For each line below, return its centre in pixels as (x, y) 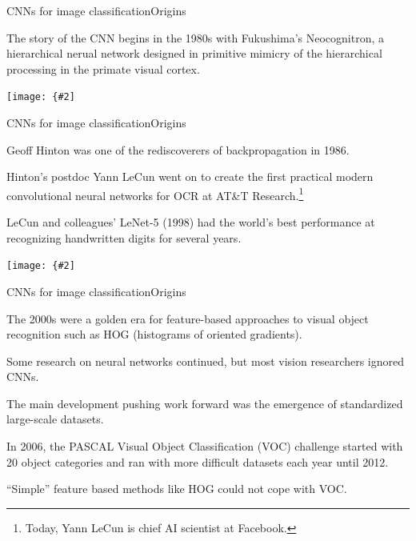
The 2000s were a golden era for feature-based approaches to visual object (188, 318)
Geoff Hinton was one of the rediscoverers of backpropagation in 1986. (178, 149)
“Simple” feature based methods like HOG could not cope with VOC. (177, 489)
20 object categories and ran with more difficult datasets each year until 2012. (198, 461)
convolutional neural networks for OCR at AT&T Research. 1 (155, 194)
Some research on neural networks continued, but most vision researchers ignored (205, 361)
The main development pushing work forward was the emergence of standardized (205, 403)
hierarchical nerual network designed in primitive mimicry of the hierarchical (194, 53)
